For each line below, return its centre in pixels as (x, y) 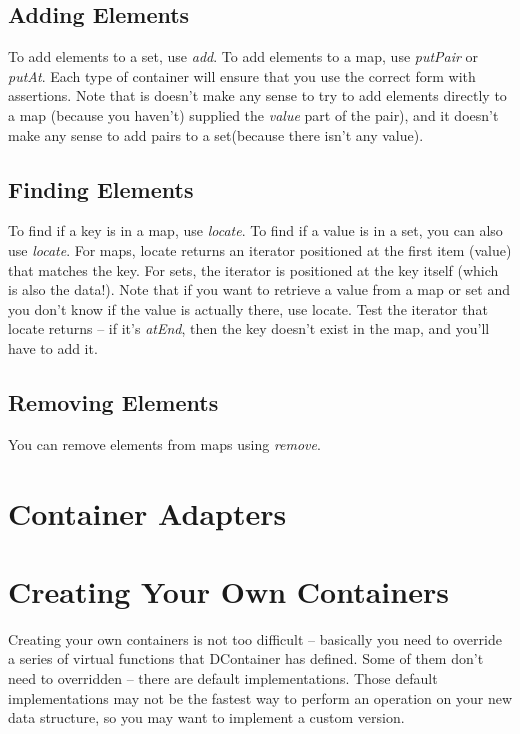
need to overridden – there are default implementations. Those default (223, 678)
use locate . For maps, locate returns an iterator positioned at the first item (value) (260, 249)
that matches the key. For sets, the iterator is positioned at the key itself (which (253, 269)
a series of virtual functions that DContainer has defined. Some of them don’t (246, 658)
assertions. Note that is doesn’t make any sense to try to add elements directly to (257, 95)
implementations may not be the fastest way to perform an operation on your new (260, 697)
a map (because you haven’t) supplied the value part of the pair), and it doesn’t (253, 114)
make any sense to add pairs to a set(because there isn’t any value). (216, 134)
